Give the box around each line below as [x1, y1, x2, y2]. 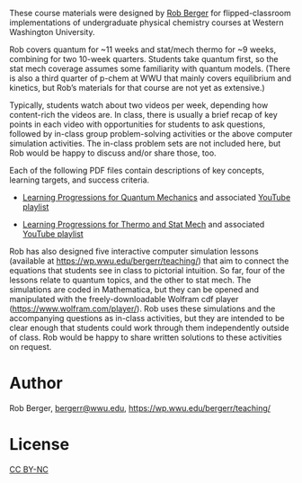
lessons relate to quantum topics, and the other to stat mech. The [9, 274, 252, 285]
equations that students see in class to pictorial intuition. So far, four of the [9, 265, 286, 275]
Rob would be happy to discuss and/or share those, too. [9, 148, 218, 158]
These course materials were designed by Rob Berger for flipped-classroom [9, 8, 291, 18]
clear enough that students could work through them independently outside [9, 323, 289, 333]
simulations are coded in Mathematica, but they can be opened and [9, 284, 259, 295]
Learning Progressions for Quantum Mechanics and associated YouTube [22, 192, 291, 202]
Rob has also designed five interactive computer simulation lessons [9, 246, 259, 256]
